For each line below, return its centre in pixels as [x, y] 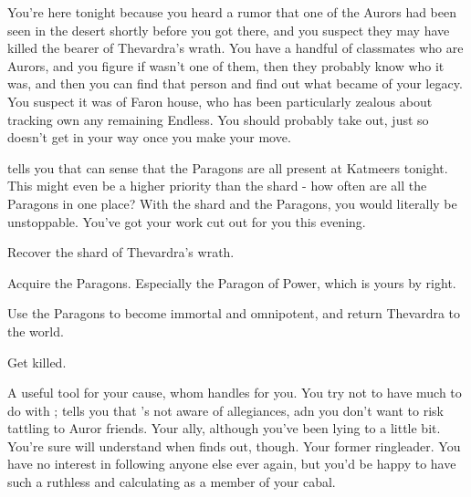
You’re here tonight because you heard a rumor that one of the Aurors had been [232, 12]
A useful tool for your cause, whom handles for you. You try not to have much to [235, 393]
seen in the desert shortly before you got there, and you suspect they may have [229, 30]
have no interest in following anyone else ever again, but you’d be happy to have [232, 464]
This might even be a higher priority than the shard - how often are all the [217, 186]
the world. [36, 331]
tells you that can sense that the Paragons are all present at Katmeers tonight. [228, 167]
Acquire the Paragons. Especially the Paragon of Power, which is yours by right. [232, 282]
